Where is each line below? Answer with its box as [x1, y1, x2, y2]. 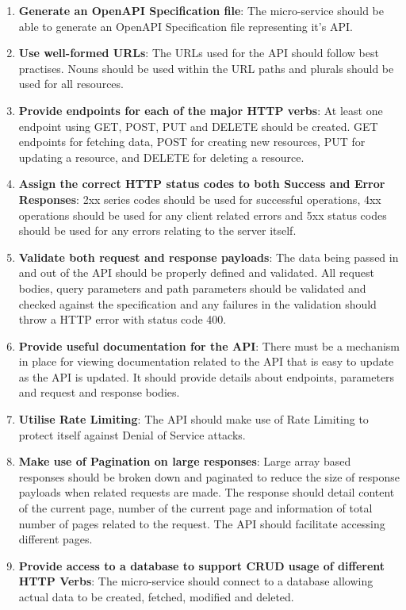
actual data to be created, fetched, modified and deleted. [18, 589, 294, 604]
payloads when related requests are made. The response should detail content [18, 484, 395, 501]
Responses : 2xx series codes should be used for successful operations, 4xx [18, 190, 381, 207]
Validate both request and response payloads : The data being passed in [18, 248, 399, 265]
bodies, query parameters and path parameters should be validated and [18, 279, 366, 296]
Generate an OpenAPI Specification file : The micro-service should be [18, 2, 384, 18]
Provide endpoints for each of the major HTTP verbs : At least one [18, 102, 383, 118]
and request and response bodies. [18, 384, 180, 401]
